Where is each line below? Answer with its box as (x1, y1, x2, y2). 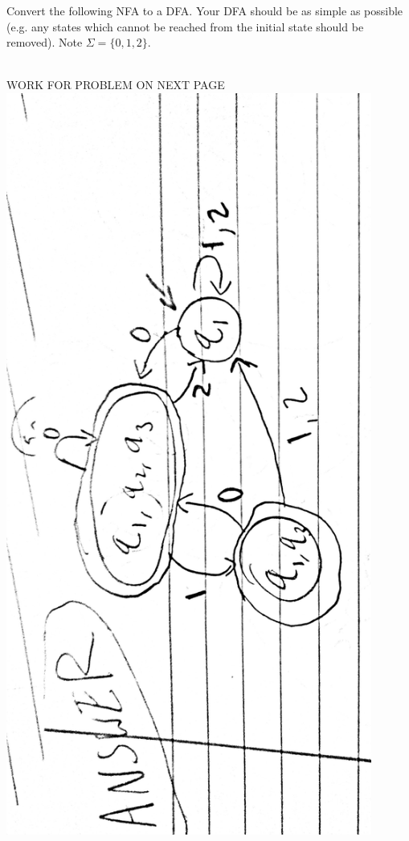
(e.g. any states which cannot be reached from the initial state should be (6, 18, 364, 35)
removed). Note (6, 34, 83, 51)
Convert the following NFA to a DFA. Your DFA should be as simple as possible (6, 2, 403, 18)
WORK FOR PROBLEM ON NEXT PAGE (6, 76, 225, 93)
